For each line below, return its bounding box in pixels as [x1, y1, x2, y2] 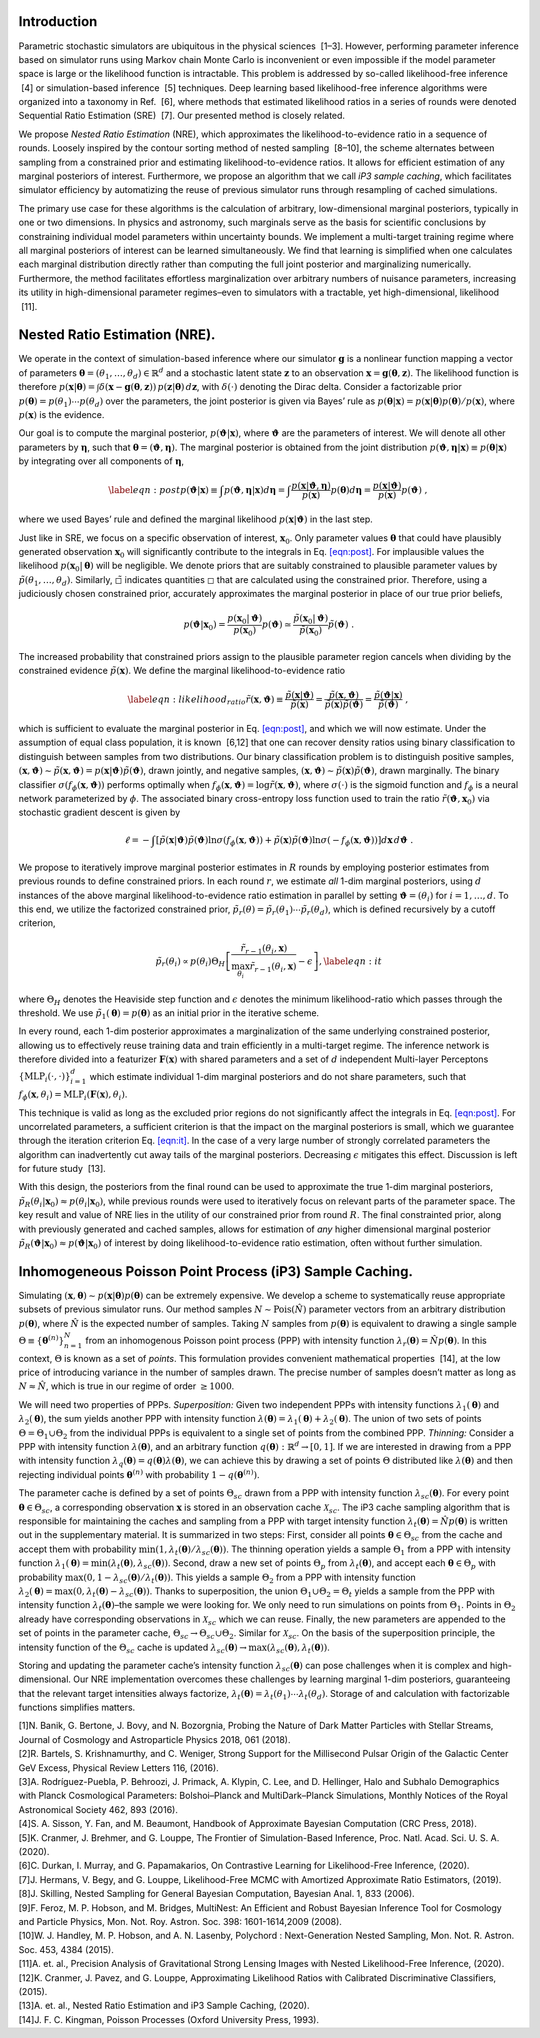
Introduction [18, 13, 98, 30]
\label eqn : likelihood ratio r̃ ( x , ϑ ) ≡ [127, 693, 284, 707]
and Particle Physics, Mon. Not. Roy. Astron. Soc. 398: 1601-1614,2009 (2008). [18, 1915, 342, 1927]
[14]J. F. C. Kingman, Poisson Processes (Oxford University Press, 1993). [18, 2013, 320, 2025]
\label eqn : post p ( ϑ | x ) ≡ [108, 484, 219, 495]
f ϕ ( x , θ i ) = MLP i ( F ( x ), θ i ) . [18, 1088, 128, 1102]
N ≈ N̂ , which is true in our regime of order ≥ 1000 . [18, 1380, 235, 1392]
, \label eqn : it [318, 955, 382, 967]
